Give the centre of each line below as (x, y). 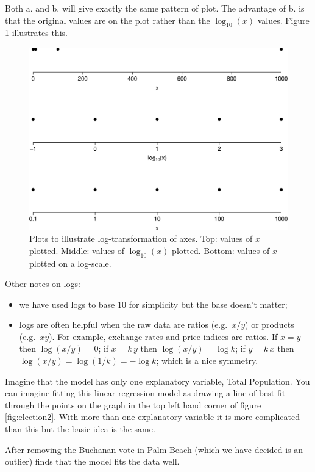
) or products (270, 325)
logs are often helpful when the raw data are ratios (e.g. (123, 325)
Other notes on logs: (43, 284)
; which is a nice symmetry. (207, 361)
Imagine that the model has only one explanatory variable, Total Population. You (157, 381)
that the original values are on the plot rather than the (108, 20)
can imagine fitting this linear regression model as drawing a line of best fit (145, 393)
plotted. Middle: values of (77, 250)
